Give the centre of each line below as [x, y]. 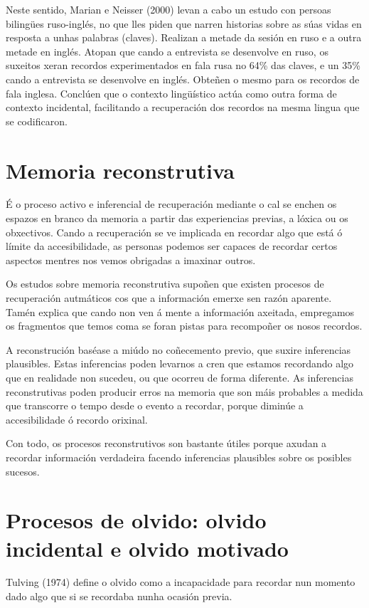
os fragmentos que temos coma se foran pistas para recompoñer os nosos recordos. [184, 326]
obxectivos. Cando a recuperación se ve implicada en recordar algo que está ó [174, 232]
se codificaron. [37, 121]
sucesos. [23, 471]
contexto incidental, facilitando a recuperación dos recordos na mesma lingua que [183, 107]
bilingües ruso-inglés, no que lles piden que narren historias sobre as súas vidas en [184, 23]
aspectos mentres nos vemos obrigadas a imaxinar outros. [131, 260]
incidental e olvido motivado [147, 548]
